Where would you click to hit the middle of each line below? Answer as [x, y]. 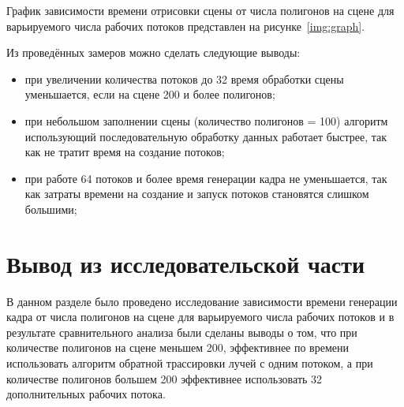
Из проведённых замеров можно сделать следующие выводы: [153, 52]
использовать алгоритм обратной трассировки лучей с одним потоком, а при [190, 363]
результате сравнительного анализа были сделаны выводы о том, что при [182, 332]
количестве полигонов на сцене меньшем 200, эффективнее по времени [178, 347]
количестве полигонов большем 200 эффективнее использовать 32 [165, 378]
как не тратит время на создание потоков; [125, 152]
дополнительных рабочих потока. [86, 394]
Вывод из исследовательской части [186, 263]
